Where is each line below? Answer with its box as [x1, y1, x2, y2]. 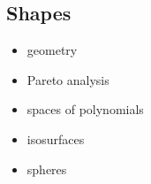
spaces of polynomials [26, 100, 144, 119]
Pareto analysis [26, 70, 109, 88]
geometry [26, 41, 78, 59]
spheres [26, 159, 67, 178]
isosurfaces [26, 129, 85, 148]
